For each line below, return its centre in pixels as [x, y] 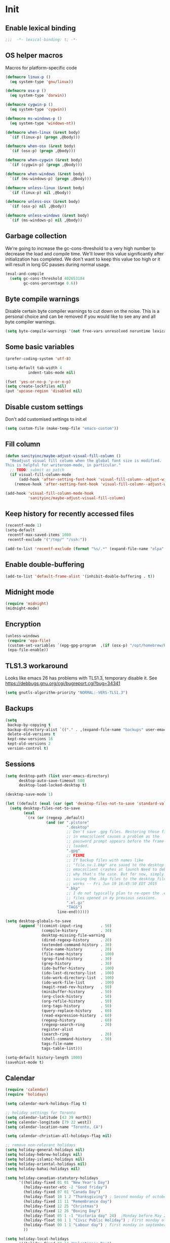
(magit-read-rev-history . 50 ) [77, 987]
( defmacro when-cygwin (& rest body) [44, 160]
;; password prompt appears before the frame [115, 842]
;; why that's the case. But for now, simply [115, 874]
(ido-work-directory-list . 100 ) [78, 978]
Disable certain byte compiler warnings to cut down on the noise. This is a [82, 311]
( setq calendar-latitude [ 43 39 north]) [49, 1117]
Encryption [23, 624]
